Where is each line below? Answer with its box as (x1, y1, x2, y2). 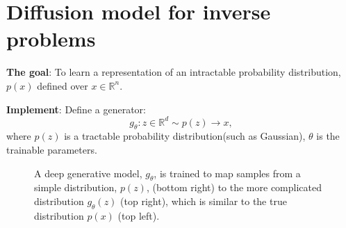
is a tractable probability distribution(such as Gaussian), (64, 129, 306, 143)
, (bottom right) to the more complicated (146, 180, 322, 195)
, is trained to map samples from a (154, 165, 301, 180)
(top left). (117, 208, 160, 222)
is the (316, 129, 340, 143)
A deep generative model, (34, 165, 142, 180)
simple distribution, (34, 180, 117, 195)
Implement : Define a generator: (6, 101, 146, 116)
